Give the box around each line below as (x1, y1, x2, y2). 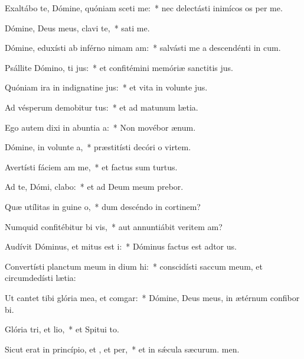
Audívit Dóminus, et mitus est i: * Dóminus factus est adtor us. (5, 240, 237, 253)
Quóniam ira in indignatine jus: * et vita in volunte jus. (5, 81, 208, 93)
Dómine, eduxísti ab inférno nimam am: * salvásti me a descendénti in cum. (5, 41, 281, 54)
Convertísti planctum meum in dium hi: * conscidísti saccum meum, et (5, 260, 263, 272)
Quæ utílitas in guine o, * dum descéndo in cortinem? (5, 200, 201, 212)
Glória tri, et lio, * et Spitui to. (5, 323, 119, 335)
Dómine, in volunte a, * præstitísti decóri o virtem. (5, 141, 191, 153)
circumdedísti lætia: (5, 271, 76, 284)
